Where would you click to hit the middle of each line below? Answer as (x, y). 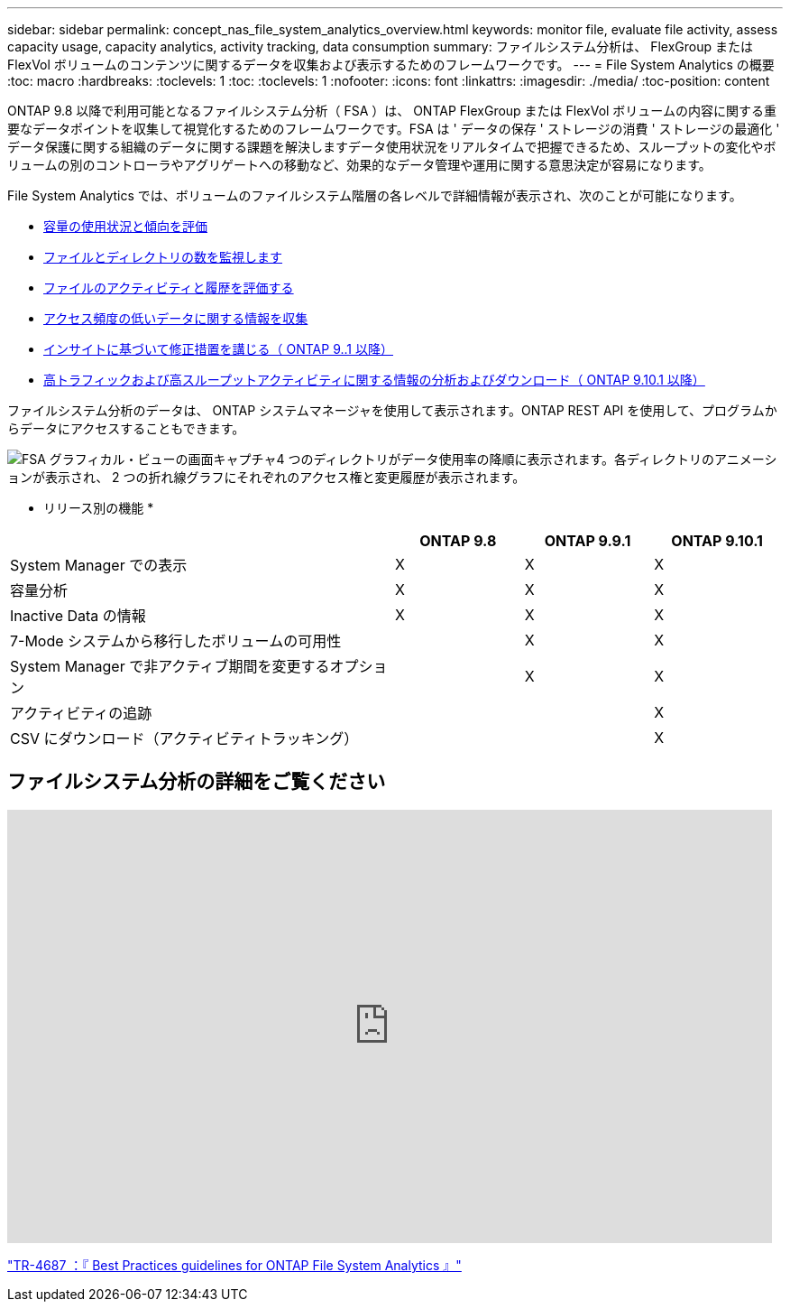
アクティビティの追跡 (81, 713)
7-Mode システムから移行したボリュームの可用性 (176, 641)
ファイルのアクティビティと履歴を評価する (169, 288)
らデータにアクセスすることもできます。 (126, 428)
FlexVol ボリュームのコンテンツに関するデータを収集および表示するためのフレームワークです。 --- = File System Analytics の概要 (391, 65)
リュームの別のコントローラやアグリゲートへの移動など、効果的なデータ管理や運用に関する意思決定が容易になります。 (359, 165)
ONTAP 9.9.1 (588, 541)
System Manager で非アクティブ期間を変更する (170, 666)
